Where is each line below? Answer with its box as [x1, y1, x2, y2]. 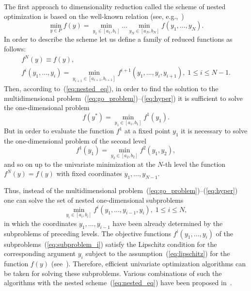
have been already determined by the [112, 218, 223, 228]
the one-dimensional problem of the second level [4, 135, 146, 145]
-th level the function [163, 159, 226, 169]
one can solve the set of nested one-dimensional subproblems [4, 194, 184, 205]
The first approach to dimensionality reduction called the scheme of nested [4, 1, 226, 11]
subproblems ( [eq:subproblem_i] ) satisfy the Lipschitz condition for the [4, 239, 217, 249]
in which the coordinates [4, 218, 77, 228]
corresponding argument [4, 248, 76, 259]
